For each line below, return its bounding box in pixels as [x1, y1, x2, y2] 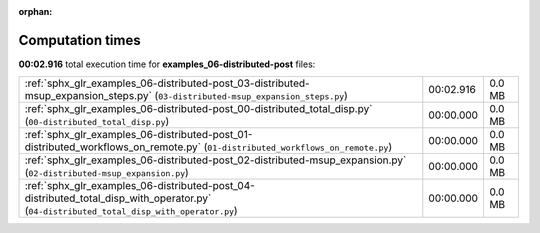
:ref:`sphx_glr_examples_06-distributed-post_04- [24, 179, 255, 193]
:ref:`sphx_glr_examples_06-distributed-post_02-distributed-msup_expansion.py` [24, 153, 407, 167]
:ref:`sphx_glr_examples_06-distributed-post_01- [24, 128, 253, 142]
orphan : [18, 6, 53, 17]
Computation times [18, 31, 141, 49]
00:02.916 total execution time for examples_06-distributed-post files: [18, 58, 316, 70]
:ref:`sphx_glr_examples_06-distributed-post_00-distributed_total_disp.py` [24, 102, 373, 116]
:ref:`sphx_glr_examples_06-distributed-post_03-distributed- [24, 76, 310, 90]
